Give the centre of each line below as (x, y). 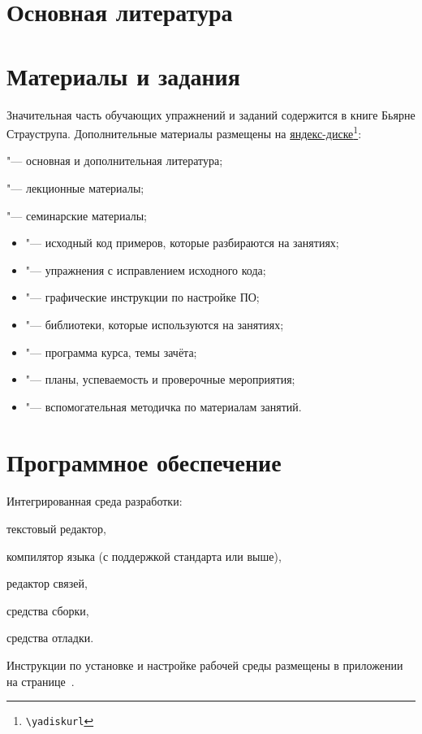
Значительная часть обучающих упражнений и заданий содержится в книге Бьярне (211, 114)
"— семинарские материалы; (77, 215)
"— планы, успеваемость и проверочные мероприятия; (160, 379)
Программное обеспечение (144, 462)
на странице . (41, 681)
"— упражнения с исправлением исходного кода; (146, 269)
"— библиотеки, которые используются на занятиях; (155, 324)
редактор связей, (47, 583)
